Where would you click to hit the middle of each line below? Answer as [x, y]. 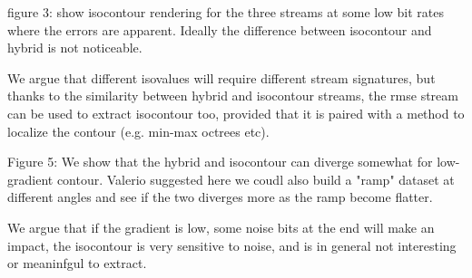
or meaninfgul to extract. [77, 263]
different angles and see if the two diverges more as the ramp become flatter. [220, 197]
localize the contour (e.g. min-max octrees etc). [138, 131]
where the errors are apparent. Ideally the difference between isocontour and [220, 29]
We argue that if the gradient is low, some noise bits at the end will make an [221, 227]
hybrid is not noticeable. [75, 48]
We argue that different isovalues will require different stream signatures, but [221, 77]
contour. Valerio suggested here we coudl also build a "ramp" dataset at [256, 179]
